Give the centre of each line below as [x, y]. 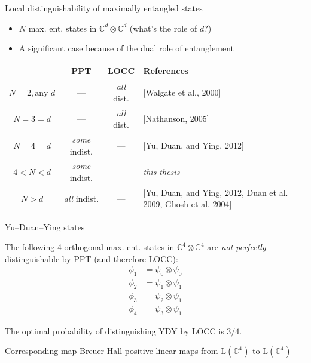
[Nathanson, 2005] [176, 119]
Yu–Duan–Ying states [45, 227]
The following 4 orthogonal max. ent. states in [90, 247]
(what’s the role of [163, 28]
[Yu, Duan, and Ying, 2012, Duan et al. [216, 192]
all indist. [81, 198]
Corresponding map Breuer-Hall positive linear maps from [112, 351]
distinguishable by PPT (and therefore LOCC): [92, 258]
